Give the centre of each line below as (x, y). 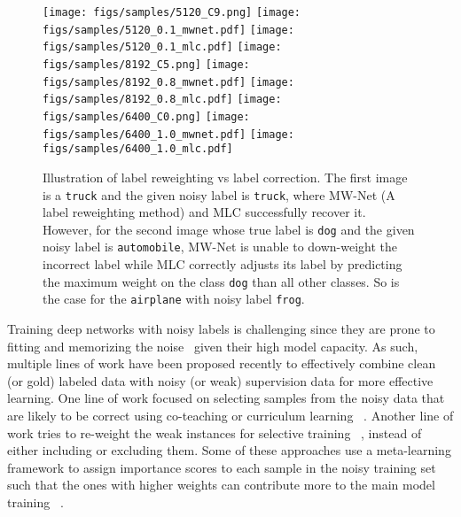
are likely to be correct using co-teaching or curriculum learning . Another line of (230, 415)
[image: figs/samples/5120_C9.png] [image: (172, 12)
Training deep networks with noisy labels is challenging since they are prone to (221, 328)
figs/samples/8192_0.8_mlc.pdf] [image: (162, 100)
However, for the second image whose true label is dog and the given (229, 229)
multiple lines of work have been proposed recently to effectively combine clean (222, 363)
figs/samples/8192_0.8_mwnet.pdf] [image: (168, 82)
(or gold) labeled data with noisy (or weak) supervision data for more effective (220, 380)
